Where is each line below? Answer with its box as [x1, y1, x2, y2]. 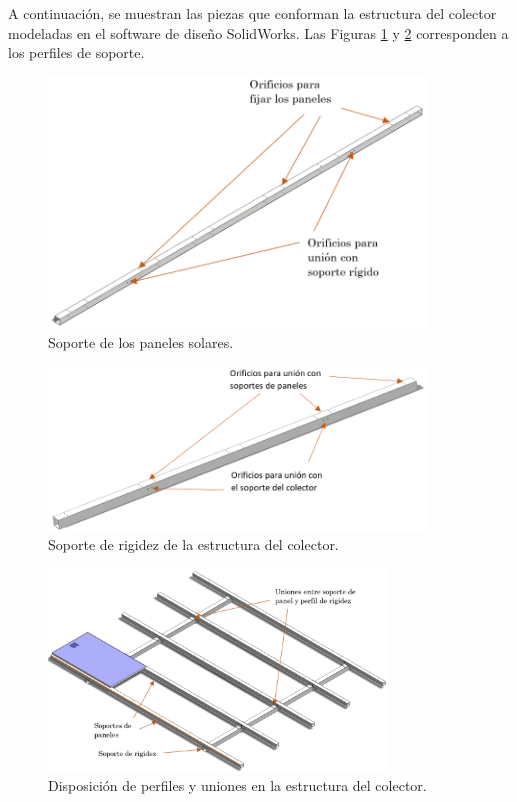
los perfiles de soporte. [8, 42, 145, 63]
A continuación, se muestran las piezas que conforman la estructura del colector [8, 3, 497, 23]
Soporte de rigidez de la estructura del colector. [48, 534, 339, 555]
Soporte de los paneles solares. [48, 332, 234, 353]
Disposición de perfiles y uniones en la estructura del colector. [48, 775, 427, 796]
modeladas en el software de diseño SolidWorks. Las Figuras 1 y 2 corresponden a [8, 22, 509, 43]
